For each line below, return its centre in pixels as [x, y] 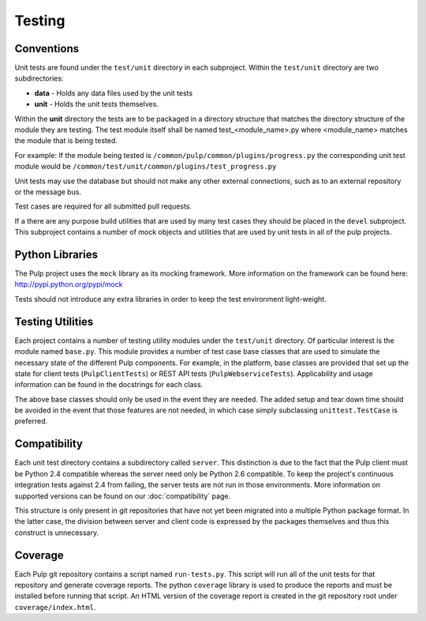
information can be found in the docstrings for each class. [109, 385]
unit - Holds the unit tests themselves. [97, 104]
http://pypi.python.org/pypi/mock [69, 284]
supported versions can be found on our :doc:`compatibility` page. [123, 496]
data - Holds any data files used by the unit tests [114, 93]
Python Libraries [56, 254]
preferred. [31, 421]
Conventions [47, 49]
